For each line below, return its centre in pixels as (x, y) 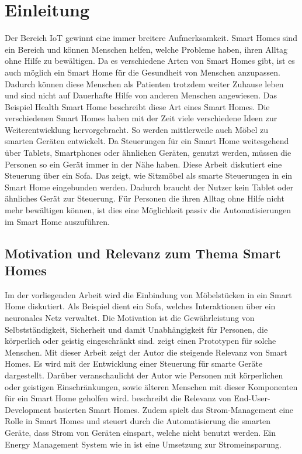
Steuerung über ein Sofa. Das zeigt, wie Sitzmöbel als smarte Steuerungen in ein (149, 175)
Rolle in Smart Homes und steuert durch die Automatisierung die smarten (138, 421)
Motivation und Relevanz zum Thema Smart (143, 253)
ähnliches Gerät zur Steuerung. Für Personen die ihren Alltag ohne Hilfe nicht (145, 198)
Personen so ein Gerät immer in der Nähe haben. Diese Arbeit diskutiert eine (143, 164)
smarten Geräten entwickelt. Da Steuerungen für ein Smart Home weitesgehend (147, 141)
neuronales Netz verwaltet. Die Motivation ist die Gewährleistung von (130, 318)
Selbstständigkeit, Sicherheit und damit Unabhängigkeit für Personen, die (136, 329)
